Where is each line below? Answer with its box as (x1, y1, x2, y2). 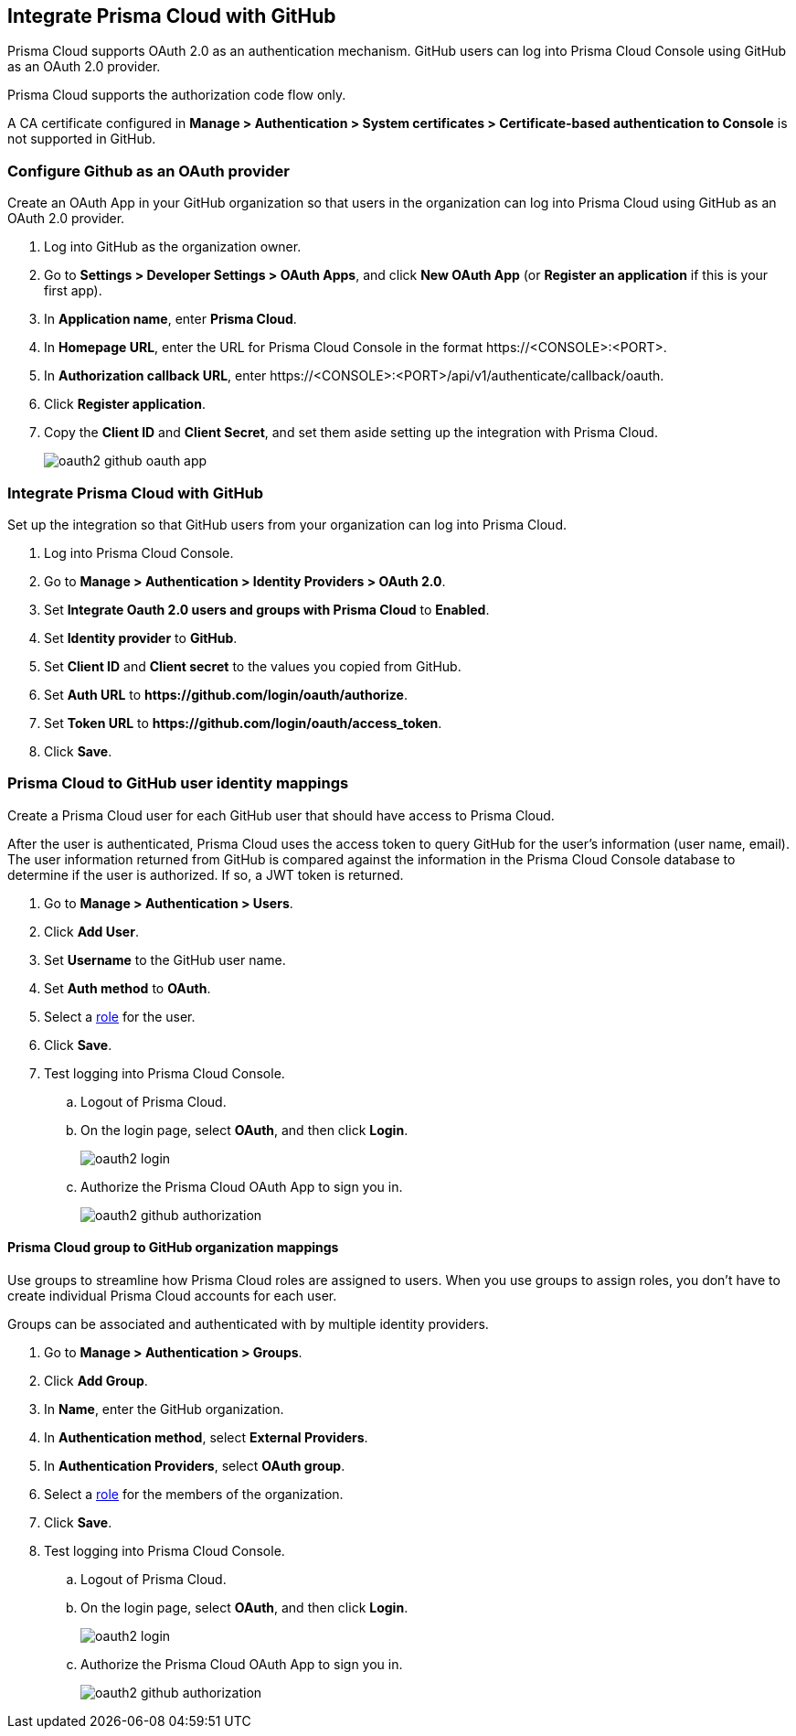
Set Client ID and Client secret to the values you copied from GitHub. (44, 658, 462, 674)
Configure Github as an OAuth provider (7, 161, 290, 180)
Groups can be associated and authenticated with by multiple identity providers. (7, 1315, 489, 1332)
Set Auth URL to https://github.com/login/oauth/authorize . (44, 686, 408, 702)
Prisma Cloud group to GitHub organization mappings (7, 1239, 339, 1256)
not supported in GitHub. (7, 131, 156, 147)
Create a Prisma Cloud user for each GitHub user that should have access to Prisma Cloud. (7, 807, 555, 823)
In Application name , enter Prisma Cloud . (44, 311, 297, 327)
